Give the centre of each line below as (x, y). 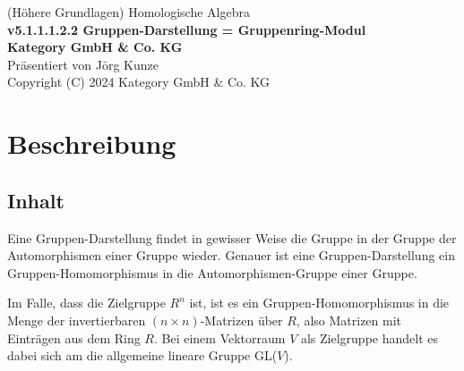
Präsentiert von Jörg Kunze (83, 64)
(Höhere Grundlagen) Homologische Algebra (129, 12)
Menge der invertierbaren (77, 320)
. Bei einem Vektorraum (219, 337)
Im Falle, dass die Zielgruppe (86, 303)
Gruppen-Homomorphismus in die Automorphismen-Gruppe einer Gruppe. (212, 272)
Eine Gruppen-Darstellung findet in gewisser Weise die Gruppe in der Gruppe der (232, 237)
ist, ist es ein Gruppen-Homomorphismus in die (319, 303)
